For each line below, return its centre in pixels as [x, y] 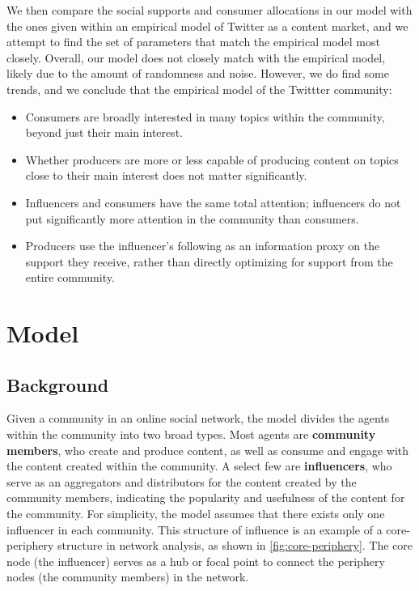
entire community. [70, 277]
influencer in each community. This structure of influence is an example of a [195, 529]
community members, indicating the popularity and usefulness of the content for [206, 497]
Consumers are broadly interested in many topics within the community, [205, 116]
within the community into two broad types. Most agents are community [191, 434]
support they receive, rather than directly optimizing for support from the [209, 261]
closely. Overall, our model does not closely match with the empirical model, [196, 57]
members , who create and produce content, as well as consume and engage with [208, 450]
